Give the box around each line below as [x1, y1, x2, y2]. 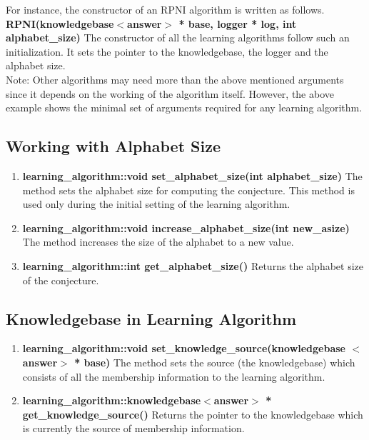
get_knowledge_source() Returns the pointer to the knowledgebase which [22, 406, 363, 421]
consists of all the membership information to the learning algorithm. [22, 369, 325, 384]
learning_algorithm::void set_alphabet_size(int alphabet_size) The [22, 168, 363, 183]
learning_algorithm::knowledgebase [22, 393, 201, 408]
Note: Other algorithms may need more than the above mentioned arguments [6, 71, 344, 86]
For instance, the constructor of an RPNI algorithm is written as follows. [6, 2, 325, 16]
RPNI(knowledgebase [6, 16, 114, 31]
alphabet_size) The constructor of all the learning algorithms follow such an [6, 30, 350, 45]
